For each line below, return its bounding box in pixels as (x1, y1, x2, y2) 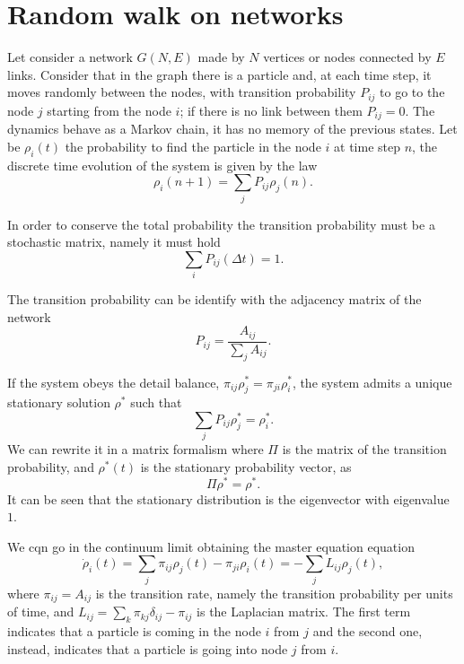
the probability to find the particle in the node (65, 136, 321, 155)
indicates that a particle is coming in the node (7, 621, 261, 640)
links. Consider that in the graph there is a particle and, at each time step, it (7, 65, 432, 83)
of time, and (7, 602, 74, 621)
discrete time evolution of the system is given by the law (7, 155, 318, 174)
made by (197, 48, 245, 66)
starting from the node (47, 100, 171, 119)
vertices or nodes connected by (263, 48, 432, 66)
